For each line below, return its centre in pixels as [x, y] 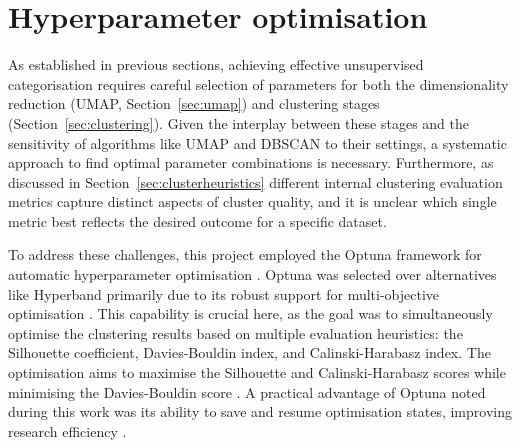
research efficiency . [67, 430]
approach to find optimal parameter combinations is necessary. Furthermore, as [251, 162]
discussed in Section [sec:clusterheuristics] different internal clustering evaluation [255, 181]
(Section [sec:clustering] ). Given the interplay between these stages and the [238, 122]
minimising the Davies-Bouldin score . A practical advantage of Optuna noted [247, 391]
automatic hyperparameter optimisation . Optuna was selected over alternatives [252, 274]
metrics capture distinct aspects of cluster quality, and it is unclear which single [252, 201]
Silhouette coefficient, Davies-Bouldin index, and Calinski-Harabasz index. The [249, 352]
